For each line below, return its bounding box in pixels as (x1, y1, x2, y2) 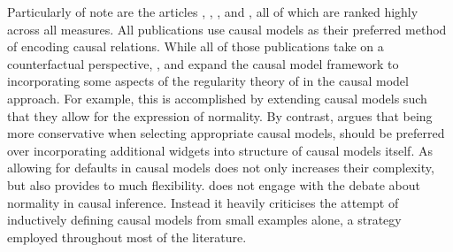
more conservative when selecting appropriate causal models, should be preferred (7, 124, 445, 142)
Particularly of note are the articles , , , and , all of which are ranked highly (7, 3, 418, 20)
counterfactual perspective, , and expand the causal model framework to (7, 54, 399, 73)
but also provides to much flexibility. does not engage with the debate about (7, 175, 420, 194)
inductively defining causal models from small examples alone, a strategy (7, 210, 402, 229)
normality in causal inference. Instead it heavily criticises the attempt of (7, 193, 399, 211)
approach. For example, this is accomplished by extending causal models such (7, 88, 427, 107)
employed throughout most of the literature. (7, 227, 247, 246)
